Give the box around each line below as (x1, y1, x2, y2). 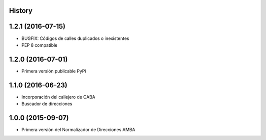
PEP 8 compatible (21, 42, 58, 48)
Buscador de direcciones (21, 101, 72, 107)
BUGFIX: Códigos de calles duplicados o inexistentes (21, 35, 130, 41)
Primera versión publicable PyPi (21, 68, 86, 74)
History (9, 6, 33, 15)
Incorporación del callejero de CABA (21, 94, 96, 100)
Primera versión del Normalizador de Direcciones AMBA (21, 127, 135, 133)
